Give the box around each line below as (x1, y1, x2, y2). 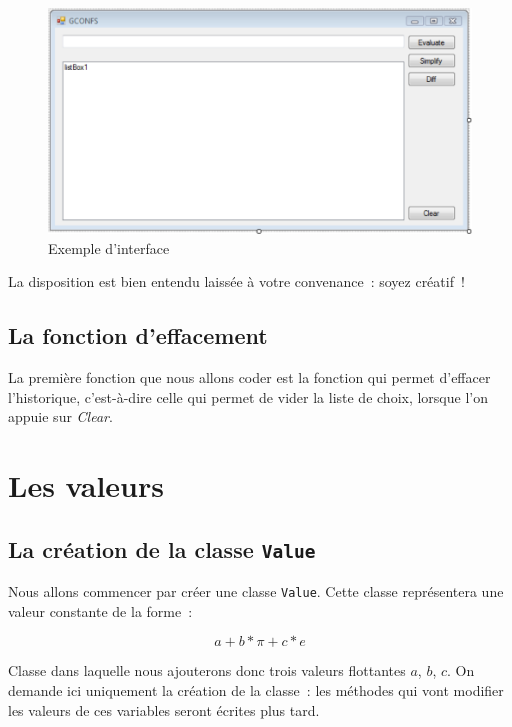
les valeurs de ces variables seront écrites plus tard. (8, 699, 320, 720)
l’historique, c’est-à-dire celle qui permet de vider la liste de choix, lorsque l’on (8, 386, 488, 407)
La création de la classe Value (8, 533, 316, 564)
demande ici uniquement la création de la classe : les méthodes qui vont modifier (8, 679, 504, 700)
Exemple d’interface (48, 237, 170, 258)
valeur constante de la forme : (8, 600, 193, 621)
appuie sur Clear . (8, 406, 113, 427)
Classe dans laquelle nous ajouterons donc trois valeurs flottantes (8, 660, 406, 681)
